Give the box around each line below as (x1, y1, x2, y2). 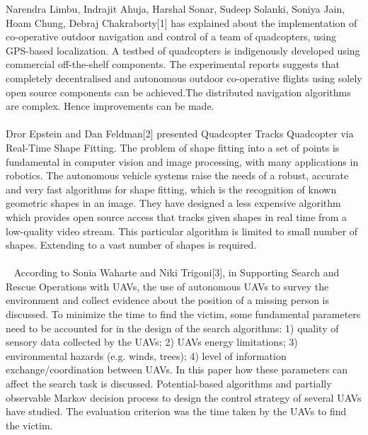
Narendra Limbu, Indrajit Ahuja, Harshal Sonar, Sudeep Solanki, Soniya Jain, (6, 1, 345, 16)
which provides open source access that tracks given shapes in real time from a (6, 209, 347, 224)
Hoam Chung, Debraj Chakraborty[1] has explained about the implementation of (6, 15, 357, 30)
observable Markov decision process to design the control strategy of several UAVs (6, 390, 362, 405)
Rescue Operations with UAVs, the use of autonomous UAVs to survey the (6, 278, 329, 293)
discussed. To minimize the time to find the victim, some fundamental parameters (6, 307, 361, 322)
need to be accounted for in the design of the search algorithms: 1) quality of (6, 320, 339, 335)
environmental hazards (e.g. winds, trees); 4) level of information (6, 348, 287, 363)
